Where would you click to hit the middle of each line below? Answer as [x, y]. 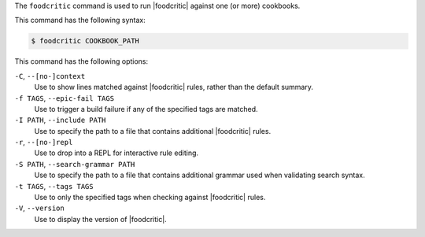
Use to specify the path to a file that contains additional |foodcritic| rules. [153, 131]
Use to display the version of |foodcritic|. [100, 219]
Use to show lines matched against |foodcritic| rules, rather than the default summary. [174, 87]
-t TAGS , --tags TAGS [54, 186]
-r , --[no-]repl [44, 143]
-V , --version [39, 208]
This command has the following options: [81, 61]
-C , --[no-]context [50, 76]
